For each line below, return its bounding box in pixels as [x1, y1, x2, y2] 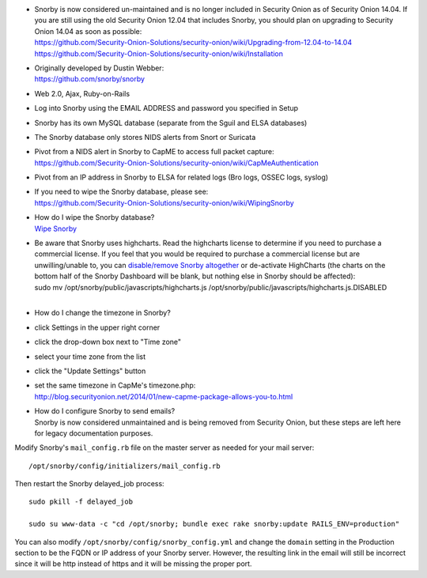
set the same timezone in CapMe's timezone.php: [34, 380, 196, 391]
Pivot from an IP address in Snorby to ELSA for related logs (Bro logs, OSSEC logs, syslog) [34, 172, 328, 182]
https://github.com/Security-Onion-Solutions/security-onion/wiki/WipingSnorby [34, 198, 294, 207]
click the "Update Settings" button [34, 366, 146, 376]
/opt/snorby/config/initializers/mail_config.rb [28, 461, 221, 470]
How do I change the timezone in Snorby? [34, 308, 172, 318]
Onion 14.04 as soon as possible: [34, 26, 142, 36]
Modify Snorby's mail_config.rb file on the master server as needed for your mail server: [14, 443, 315, 452]
